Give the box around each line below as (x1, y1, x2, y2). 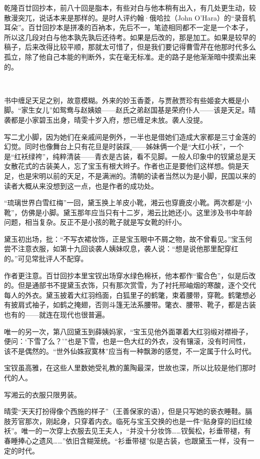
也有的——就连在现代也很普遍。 (4, 309, 109, 320)
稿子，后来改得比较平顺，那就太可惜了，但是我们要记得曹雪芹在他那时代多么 (4, 42, 256, 52)
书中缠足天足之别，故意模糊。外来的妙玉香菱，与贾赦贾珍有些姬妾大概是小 (4, 95, 249, 105)
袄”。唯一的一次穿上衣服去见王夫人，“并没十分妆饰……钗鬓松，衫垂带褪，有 (4, 425, 251, 436)
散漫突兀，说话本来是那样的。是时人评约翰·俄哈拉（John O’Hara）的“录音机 (4, 12, 255, 23)
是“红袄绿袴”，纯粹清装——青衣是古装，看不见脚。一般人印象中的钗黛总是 (4, 151, 249, 161)
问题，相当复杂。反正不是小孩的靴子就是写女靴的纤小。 (4, 217, 186, 227)
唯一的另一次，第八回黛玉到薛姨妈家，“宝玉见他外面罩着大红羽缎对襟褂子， (4, 326, 252, 336)
